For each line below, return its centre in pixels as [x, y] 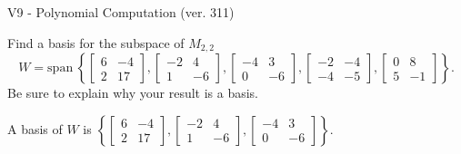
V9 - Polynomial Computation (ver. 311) [121, 12]
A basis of [35, 128]
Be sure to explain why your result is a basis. [133, 93]
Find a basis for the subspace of [96, 42]
